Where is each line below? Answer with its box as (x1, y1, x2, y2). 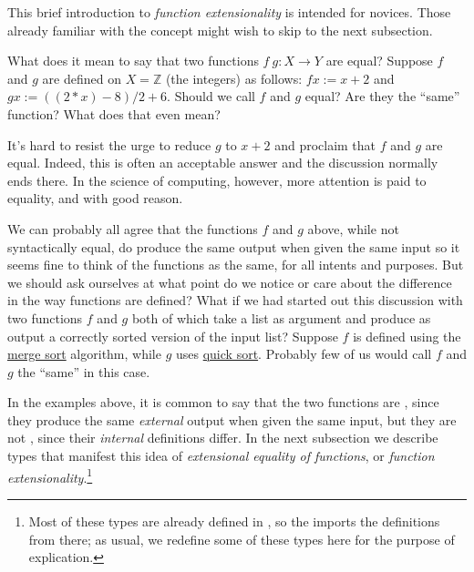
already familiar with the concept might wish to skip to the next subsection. (7, 20, 433, 39)
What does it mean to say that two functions (7, 51, 259, 70)
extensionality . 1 (7, 465, 93, 486)
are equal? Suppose (325, 51, 433, 70)
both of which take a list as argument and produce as (131, 308, 431, 327)
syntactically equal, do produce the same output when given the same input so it (7, 237, 460, 256)
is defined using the (353, 326, 461, 345)
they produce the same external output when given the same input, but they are (7, 410, 457, 429)
